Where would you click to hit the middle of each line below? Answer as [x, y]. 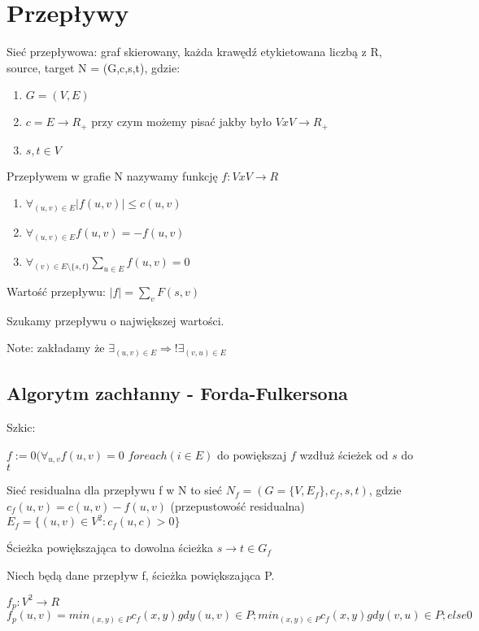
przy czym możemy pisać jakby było [182, 122]
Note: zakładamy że [56, 348]
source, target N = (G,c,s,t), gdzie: [94, 67]
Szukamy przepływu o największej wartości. [115, 320]
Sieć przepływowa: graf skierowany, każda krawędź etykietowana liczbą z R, [194, 52]
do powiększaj [252, 454]
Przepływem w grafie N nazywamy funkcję [112, 175]
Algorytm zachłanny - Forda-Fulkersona [177, 393]
